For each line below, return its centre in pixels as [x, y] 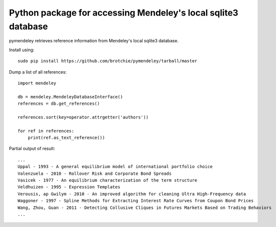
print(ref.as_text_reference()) [66, 138]
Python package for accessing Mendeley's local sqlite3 [124, 13]
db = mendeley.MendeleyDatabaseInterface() [70, 97]
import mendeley [37, 83]
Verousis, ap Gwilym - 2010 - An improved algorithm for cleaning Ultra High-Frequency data [132, 194]
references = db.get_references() [59, 104]
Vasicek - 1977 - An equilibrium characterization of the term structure [108, 180]
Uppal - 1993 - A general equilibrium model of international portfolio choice [115, 167]
